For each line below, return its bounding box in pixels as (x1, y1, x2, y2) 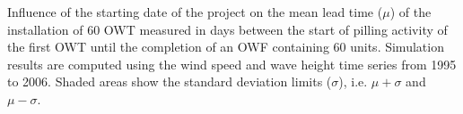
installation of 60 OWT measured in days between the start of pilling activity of (7, 20, 448, 38)
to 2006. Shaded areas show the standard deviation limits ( (7, 72, 332, 91)
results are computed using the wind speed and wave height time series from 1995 (7, 54, 457, 73)
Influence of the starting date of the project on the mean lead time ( (7, 3, 383, 20)
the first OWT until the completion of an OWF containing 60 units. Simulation (7, 37, 444, 56)
